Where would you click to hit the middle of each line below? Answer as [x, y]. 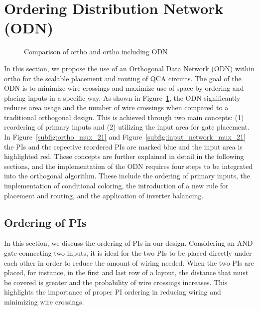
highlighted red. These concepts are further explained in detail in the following [124, 156]
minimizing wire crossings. [44, 301]
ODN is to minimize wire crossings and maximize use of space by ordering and [124, 88]
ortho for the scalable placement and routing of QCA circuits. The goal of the [123, 78]
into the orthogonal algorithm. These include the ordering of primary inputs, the [127, 176]
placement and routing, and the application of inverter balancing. [104, 195]
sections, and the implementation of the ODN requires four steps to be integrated [129, 166]
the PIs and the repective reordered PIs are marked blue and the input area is [123, 146]
